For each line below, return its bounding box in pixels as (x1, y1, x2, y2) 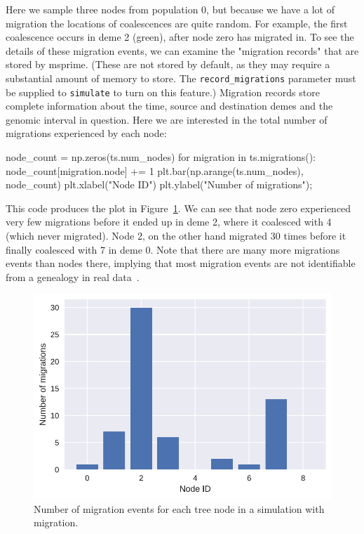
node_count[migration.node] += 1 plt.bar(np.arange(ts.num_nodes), (6, 163, 304, 178)
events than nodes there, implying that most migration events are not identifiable (6, 256, 356, 271)
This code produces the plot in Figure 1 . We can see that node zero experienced (6, 200, 351, 215)
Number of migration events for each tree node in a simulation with (34, 501, 325, 516)
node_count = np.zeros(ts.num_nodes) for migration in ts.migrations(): (6, 150, 316, 164)
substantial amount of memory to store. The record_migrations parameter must (6, 70, 356, 85)
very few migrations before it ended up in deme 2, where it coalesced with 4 (6, 214, 332, 229)
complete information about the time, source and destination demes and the (6, 98, 333, 113)
